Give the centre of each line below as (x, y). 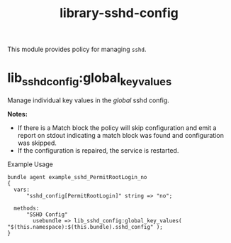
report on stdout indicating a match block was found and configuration (121, 135)
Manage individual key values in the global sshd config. (89, 100)
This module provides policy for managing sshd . (77, 49)
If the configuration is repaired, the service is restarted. (98, 150)
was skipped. (37, 143)
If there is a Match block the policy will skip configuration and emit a (117, 128)
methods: (27, 208)
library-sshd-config (119, 13)
